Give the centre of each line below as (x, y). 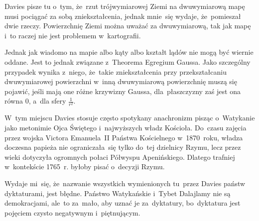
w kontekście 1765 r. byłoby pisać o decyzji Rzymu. (85, 166)
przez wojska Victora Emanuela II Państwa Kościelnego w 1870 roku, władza (124, 137)
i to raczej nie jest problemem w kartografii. (73, 35)
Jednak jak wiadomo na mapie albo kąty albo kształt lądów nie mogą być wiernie (129, 52)
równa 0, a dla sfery (35, 101)
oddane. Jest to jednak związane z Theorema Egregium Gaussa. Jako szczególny (128, 61)
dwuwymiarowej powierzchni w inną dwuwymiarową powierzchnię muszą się (121, 81)
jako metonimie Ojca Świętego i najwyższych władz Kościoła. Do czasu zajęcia (126, 128)
